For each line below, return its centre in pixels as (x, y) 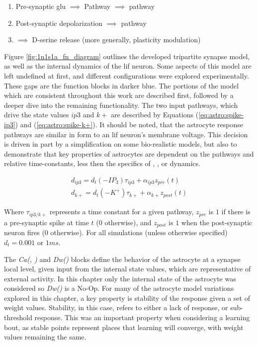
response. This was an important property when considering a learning (142, 317)
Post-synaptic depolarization (59, 23)
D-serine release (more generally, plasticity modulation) (116, 40)
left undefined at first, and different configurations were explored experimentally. (127, 75)
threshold (18, 317)
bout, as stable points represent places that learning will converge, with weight (124, 327)
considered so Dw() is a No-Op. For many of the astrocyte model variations (119, 288)
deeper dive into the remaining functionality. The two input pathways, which (121, 105)
